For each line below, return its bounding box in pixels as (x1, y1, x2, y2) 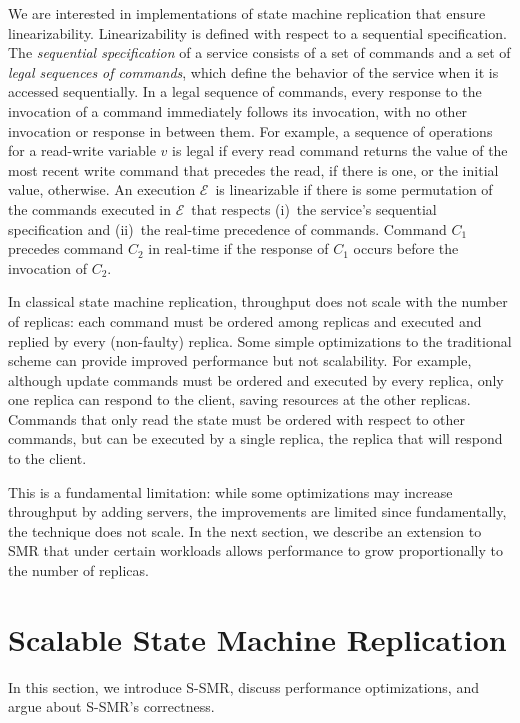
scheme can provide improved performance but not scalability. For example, (8, 350, 472, 371)
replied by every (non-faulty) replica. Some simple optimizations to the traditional (8, 330, 512, 351)
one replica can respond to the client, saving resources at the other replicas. (8, 389, 471, 410)
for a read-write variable (8, 140, 156, 161)
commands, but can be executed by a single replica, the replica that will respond (8, 428, 503, 449)
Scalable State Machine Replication (8, 618, 507, 659)
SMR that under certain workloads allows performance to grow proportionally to (8, 540, 503, 561)
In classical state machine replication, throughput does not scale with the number (8, 291, 508, 312)
